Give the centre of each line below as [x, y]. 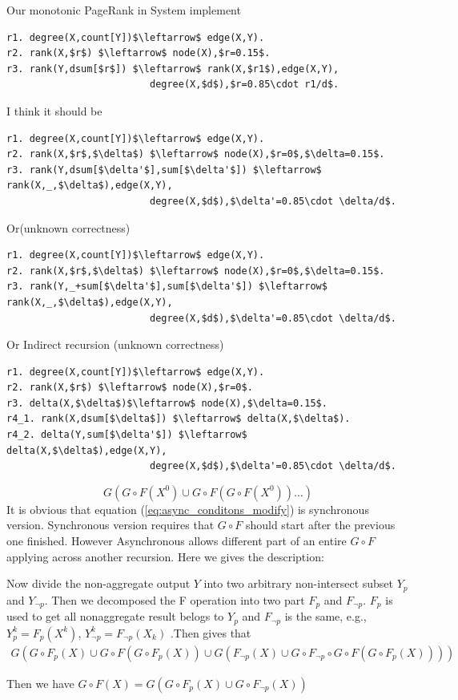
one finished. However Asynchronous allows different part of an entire [177, 541]
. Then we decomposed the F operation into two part [175, 599]
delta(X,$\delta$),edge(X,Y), [87, 450]
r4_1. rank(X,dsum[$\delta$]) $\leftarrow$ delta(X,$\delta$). [179, 419]
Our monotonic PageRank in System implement [124, 10]
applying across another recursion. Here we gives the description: [165, 556]
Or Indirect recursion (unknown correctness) [115, 344]
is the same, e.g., [325, 616]
